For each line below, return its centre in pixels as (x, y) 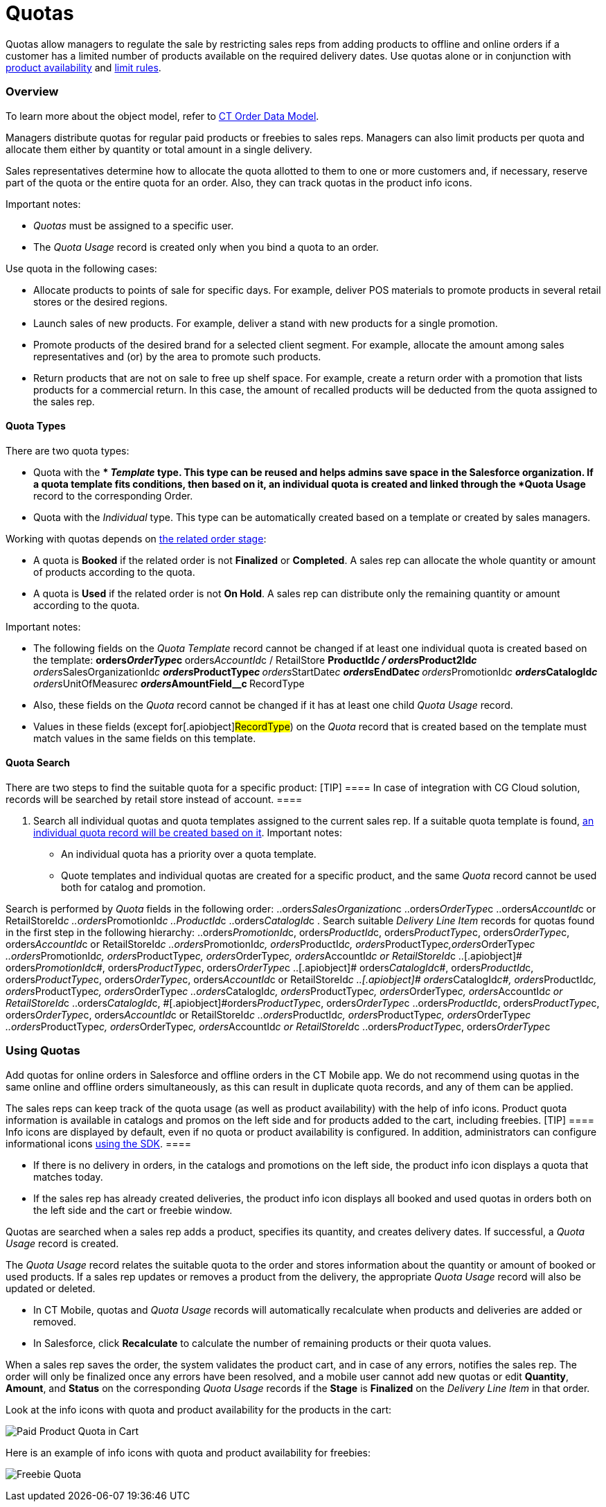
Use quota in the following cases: (81, 268)
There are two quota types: (68, 450)
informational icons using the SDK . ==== (98, 1143)
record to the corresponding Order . (113, 495)
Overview (32, 92)
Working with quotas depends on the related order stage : (136, 538)
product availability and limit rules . (83, 67)
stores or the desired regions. (100, 301)
